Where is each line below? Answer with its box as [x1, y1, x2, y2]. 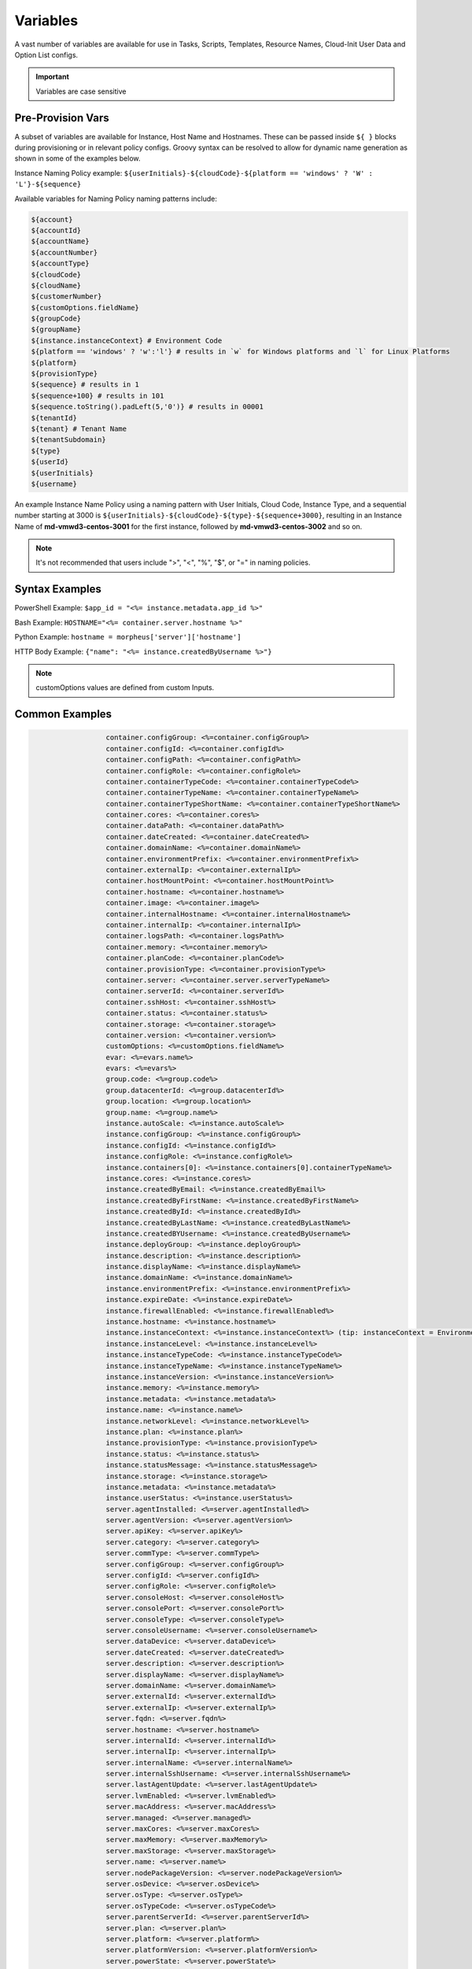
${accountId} [31, 225, 82, 235]
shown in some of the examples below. [14, 154, 141, 163]
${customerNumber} [31, 292, 102, 301]
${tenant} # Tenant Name [31, 424, 127, 433]
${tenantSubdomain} [31, 436, 106, 444]
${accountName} [31, 237, 90, 246]
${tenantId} [31, 413, 78, 422]
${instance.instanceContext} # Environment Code [31, 336, 223, 345]
